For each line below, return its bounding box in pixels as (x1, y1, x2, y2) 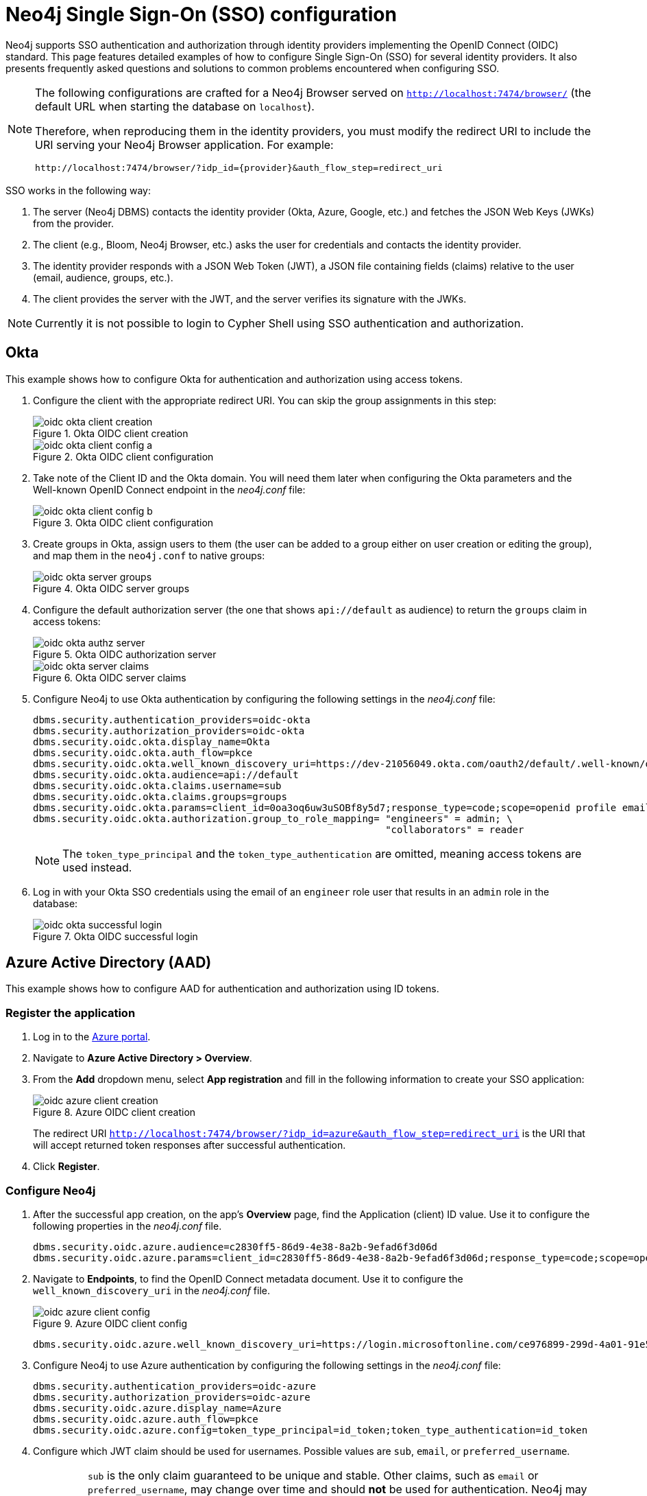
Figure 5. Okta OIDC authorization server (33, 648, 217, 660)
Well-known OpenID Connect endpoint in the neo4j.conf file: (33, 483, 306, 495)
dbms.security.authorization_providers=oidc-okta (33, 725, 305, 736)
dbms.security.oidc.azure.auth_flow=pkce (33, 1413, 258, 1425)
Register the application (5, 1005, 136, 1020)
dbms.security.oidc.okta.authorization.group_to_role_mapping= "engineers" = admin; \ (33, 813, 513, 824)
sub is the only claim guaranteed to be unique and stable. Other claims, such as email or (87, 1468, 539, 1482)
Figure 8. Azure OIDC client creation (33, 1106, 196, 1119)
